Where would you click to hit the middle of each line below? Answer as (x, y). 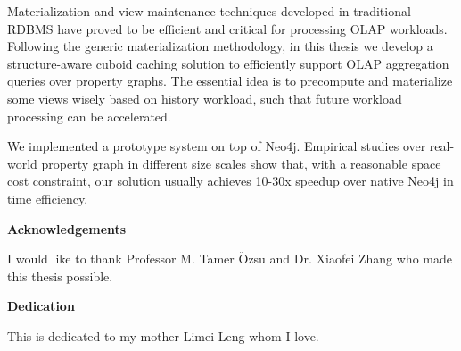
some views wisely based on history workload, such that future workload (205, 98)
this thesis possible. (60, 276)
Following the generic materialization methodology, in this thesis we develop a (220, 46)
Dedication (41, 306)
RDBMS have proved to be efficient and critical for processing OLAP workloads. (227, 28)
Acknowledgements (67, 228)
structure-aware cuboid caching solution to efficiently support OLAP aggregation (228, 63)
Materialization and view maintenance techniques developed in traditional (209, 11)
